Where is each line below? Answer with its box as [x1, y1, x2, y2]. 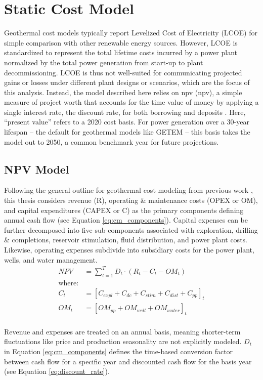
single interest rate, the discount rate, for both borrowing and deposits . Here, [4, 106, 246, 117]
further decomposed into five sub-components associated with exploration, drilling [4, 224, 258, 235]
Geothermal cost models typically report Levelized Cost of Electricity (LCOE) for [4, 27, 258, 38]
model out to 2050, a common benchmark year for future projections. [4, 136, 219, 147]
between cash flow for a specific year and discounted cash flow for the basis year [4, 356, 252, 366]
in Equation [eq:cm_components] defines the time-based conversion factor [4, 346, 233, 356]
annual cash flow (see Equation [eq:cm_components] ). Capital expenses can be [4, 215, 248, 225]
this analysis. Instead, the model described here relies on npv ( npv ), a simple [4, 87, 242, 97]
